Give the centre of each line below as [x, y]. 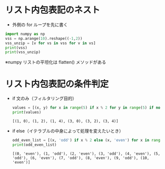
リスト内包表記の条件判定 [57, 84]
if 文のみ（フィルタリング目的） [45, 98]
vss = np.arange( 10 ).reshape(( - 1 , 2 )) [44, 38]
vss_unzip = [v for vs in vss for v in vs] [50, 43]
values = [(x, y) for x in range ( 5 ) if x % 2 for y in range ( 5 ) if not [87, 108]
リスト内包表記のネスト [53, 10]
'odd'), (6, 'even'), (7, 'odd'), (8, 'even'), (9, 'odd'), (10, [81, 158]
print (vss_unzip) [23, 52]
